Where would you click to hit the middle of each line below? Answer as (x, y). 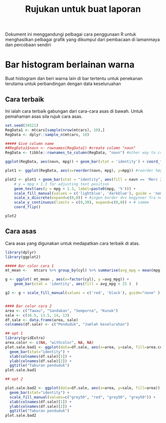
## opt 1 (14, 334)
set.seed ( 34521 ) (22, 125)
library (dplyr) (21, 252)
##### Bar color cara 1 (30, 266)
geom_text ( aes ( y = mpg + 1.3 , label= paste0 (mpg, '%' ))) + (75, 189)
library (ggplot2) (23, 257)
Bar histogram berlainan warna (70, 65)
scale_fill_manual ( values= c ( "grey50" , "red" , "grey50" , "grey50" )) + (83, 397)
